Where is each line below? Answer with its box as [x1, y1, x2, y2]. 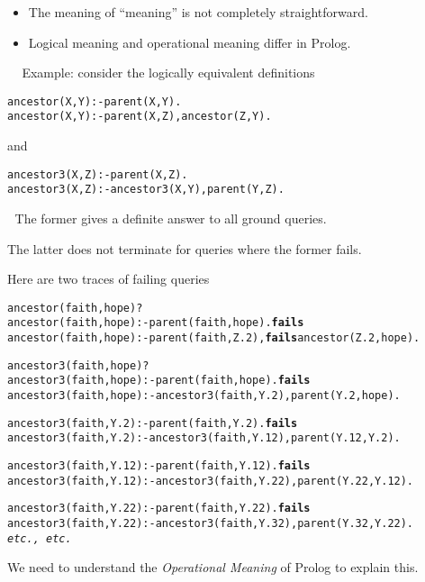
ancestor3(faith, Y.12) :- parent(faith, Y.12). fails [7, 459, 311, 473]
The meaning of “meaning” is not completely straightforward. [28, 3, 368, 21]
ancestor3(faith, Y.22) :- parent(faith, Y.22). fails [7, 502, 311, 515]
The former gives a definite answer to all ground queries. [14, 209, 327, 227]
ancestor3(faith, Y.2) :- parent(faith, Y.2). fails [7, 416, 298, 430]
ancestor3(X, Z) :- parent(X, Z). [7, 168, 188, 181]
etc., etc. [7, 532, 72, 545]
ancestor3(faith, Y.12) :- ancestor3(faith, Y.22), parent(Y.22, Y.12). [7, 474, 414, 487]
